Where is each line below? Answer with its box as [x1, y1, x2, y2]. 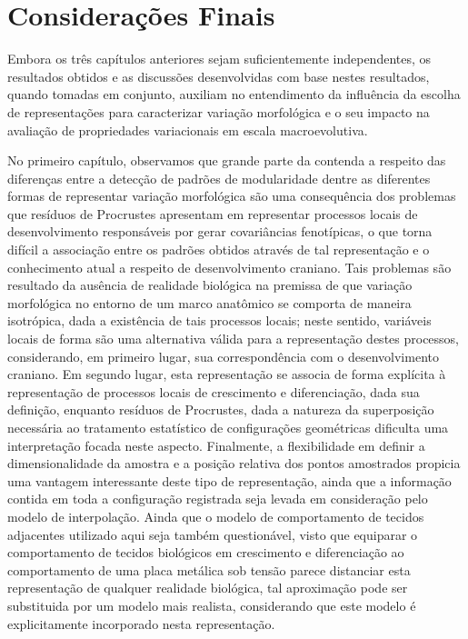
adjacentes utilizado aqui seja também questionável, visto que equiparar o [7, 524, 418, 544]
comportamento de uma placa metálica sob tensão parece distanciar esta [7, 560, 411, 579]
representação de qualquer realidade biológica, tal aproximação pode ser [7, 578, 408, 597]
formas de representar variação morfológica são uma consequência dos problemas [7, 186, 456, 205]
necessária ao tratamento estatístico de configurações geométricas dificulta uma [7, 418, 449, 436]
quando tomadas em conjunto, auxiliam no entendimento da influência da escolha [7, 85, 461, 104]
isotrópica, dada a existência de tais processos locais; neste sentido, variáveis [7, 311, 432, 330]
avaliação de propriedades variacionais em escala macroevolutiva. [7, 120, 368, 139]
